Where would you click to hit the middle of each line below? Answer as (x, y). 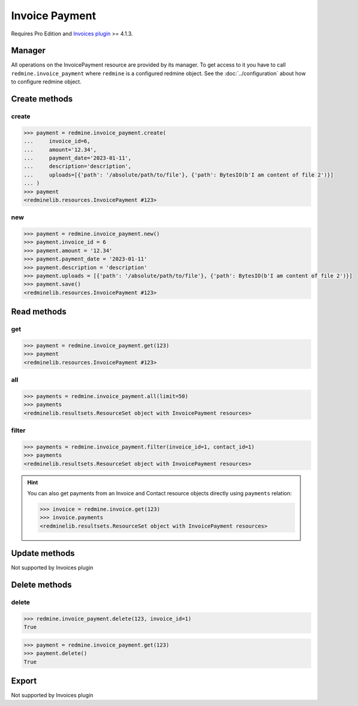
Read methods (39, 312)
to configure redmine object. (46, 82)
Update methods (43, 553)
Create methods (42, 99)
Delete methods (41, 585)
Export (24, 680)
